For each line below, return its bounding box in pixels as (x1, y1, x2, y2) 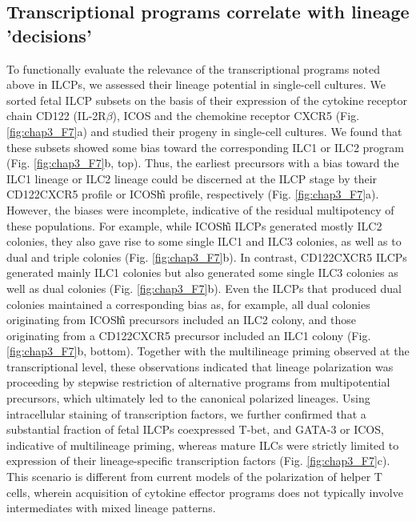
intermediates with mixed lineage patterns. (6, 499, 216, 516)
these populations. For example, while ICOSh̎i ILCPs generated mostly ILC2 (6, 217, 382, 234)
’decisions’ (6, 22, 92, 47)
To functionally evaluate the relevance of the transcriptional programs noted (6, 60, 381, 77)
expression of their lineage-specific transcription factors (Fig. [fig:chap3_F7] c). (6, 452, 390, 469)
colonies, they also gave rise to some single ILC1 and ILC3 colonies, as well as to (6, 233, 402, 250)
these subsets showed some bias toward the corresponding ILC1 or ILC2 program (6, 138, 405, 155)
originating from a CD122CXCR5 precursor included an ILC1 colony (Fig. (6, 327, 371, 343)
